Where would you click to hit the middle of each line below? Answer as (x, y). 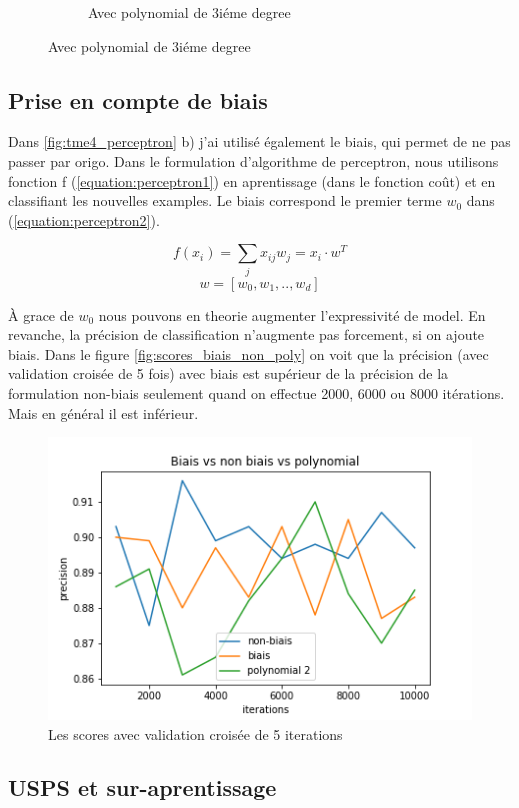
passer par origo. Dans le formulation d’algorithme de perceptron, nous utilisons (253, 160)
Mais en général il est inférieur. (103, 412)
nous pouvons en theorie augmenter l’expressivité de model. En (292, 314)
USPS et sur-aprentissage (142, 787)
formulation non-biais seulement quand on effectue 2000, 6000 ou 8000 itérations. (256, 393)
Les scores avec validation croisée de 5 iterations (195, 733)
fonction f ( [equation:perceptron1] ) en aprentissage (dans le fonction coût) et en (252, 180)
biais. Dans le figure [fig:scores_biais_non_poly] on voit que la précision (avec (248, 353)
